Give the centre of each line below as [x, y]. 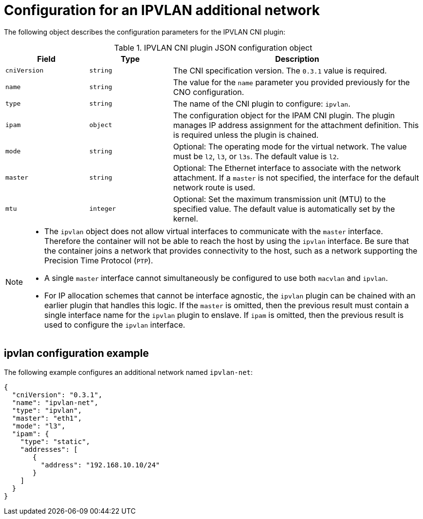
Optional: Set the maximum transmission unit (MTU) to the [279, 199]
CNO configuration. [209, 92]
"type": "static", [55, 441]
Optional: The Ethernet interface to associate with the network [287, 168]
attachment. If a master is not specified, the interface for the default [296, 177]
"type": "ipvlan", [47, 410]
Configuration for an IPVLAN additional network [162, 10]
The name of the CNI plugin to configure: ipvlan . [262, 103]
